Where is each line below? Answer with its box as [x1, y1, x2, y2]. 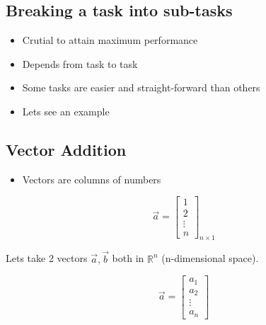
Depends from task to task [22, 56, 138, 71]
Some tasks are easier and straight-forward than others [22, 80, 260, 95]
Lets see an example [22, 103, 110, 118]
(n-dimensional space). [161, 251, 259, 266]
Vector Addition [6, 138, 127, 160]
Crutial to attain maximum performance [22, 33, 198, 47]
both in [112, 251, 144, 266]
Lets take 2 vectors [6, 251, 88, 266]
